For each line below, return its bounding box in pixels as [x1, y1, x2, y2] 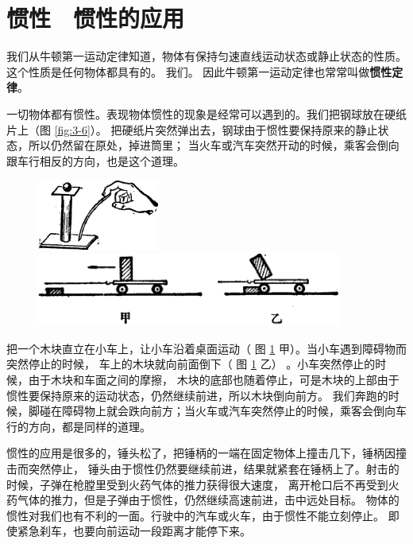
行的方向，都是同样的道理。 [6, 418, 151, 434]
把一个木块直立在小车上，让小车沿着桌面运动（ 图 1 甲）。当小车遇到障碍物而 [6, 340, 407, 356]
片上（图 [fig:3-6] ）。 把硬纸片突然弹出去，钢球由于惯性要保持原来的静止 [6, 121, 378, 138]
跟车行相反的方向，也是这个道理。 [6, 152, 184, 169]
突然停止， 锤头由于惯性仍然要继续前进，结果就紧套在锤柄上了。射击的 [28, 460, 399, 477]
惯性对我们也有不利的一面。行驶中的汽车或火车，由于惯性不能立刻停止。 [6, 507, 384, 523]
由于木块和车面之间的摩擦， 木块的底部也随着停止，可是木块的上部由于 [28, 371, 399, 388]
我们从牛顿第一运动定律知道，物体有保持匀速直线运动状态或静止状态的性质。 [6, 48, 407, 64]
